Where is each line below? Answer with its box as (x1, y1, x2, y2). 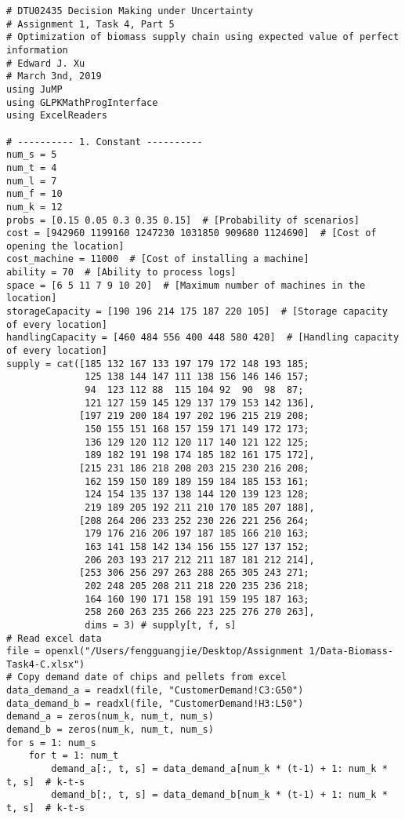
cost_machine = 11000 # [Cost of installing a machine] (6, 253, 309, 265)
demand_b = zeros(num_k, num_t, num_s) (6, 724, 214, 736)
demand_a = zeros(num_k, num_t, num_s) (6, 711, 214, 723)
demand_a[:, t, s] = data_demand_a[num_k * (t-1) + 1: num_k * (51, 763, 388, 775)
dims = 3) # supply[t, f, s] (85, 619, 237, 631)
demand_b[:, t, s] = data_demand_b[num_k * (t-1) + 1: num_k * (51, 789, 388, 801)
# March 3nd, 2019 (6, 71, 102, 82)
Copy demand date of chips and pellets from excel (17, 672, 287, 683)
